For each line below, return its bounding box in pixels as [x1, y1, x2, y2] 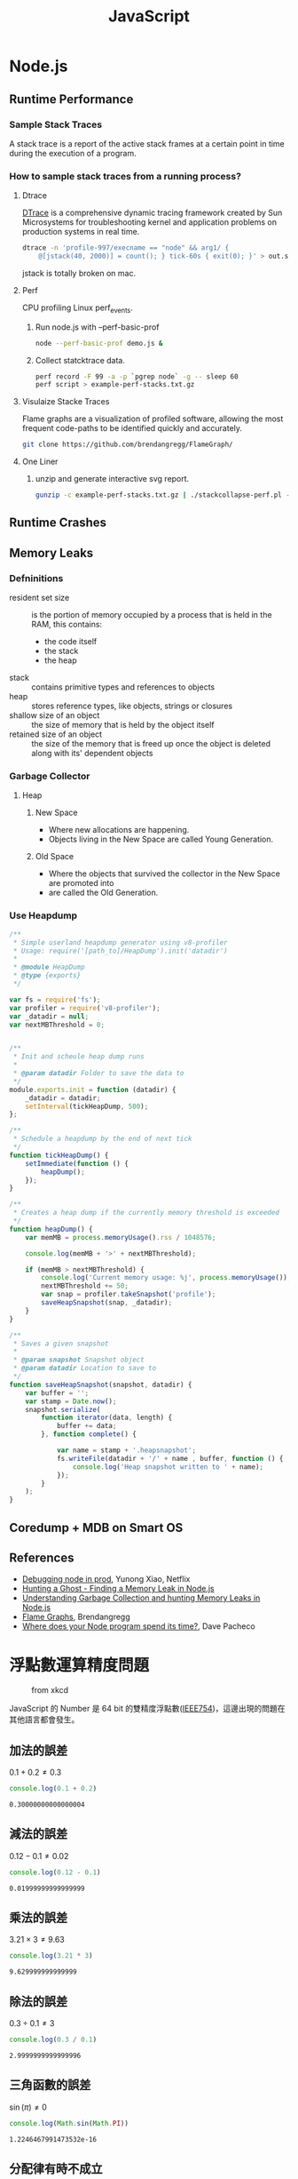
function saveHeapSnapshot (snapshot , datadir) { [9, 1380, 192, 1389]
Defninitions [9, 571, 64, 584]
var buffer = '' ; [25, 1388, 90, 1397]
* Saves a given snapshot [12, 1339, 109, 1348]
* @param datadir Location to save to [12, 1364, 157, 1373]
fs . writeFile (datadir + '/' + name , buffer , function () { [56, 1454, 284, 1463]
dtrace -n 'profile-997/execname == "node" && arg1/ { [21, 243, 230, 252]
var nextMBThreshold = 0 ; [9, 1020, 105, 1029]
